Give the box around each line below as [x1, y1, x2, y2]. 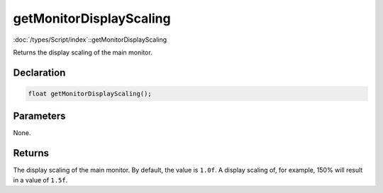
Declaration [13, 66, 66, 78]
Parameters [13, 110, 66, 122]
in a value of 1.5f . [13, 175, 68, 184]
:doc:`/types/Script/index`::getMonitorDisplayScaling [13, 35, 167, 44]
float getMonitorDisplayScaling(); [28, 89, 152, 98]
